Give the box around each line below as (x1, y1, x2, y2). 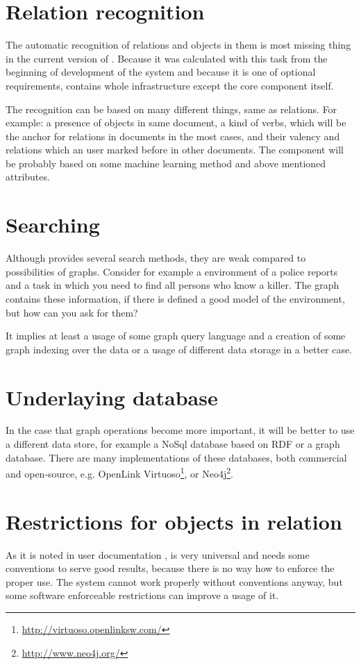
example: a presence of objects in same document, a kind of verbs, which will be (6, 115, 346, 130)
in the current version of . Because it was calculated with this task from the (6, 51, 328, 65)
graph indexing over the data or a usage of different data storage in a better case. (6, 342, 352, 356)
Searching (6, 210, 100, 239)
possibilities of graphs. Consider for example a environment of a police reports (6, 264, 338, 278)
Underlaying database (6, 382, 218, 411)
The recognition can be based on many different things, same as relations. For (6, 101, 337, 116)
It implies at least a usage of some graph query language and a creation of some (6, 328, 346, 343)
